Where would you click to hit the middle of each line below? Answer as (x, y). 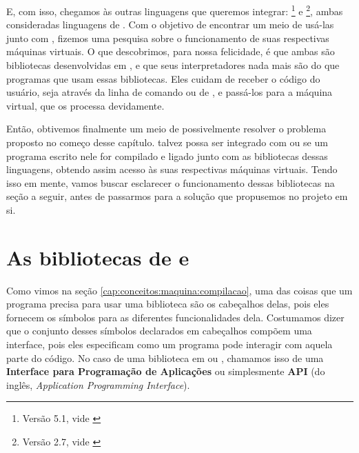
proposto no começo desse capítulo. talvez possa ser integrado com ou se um (167, 142)
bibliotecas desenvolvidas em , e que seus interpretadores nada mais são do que (173, 65)
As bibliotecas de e (98, 257)
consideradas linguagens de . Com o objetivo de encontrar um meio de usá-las (170, 24)
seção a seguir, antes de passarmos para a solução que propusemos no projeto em (177, 196)
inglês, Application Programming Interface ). (98, 384)
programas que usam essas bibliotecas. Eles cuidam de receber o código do (163, 78)
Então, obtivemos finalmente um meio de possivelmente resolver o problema (166, 129)
